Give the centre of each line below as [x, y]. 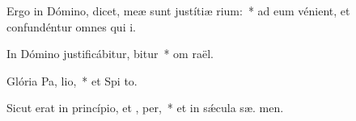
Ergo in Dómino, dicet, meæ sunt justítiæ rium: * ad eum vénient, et [178, 10]
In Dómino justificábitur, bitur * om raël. [110, 54]
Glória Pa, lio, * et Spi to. [72, 80]
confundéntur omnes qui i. [71, 26]
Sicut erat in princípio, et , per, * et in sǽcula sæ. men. [145, 108]
